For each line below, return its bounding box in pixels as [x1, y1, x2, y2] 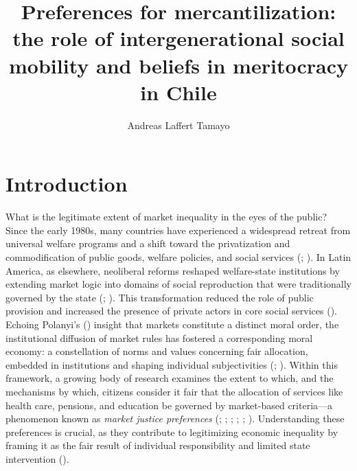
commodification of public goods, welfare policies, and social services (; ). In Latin [5, 250, 352, 264]
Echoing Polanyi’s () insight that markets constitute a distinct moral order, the [5, 317, 339, 331]
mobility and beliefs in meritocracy [9, 51, 348, 79]
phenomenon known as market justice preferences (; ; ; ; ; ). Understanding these [5, 411, 345, 426]
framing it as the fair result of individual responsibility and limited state [5, 438, 310, 452]
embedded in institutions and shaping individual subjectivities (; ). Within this [5, 357, 338, 371]
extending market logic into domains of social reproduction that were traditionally [5, 277, 352, 291]
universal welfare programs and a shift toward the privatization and [5, 236, 290, 251]
